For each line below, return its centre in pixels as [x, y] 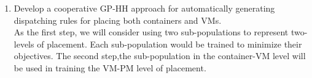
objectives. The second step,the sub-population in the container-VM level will [160, 56]
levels [24, 44]
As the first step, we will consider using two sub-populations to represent [151, 32]
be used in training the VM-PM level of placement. [110, 67]
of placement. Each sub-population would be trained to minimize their [170, 44]
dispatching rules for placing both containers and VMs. [118, 20]
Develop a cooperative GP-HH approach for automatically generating [144, 8]
